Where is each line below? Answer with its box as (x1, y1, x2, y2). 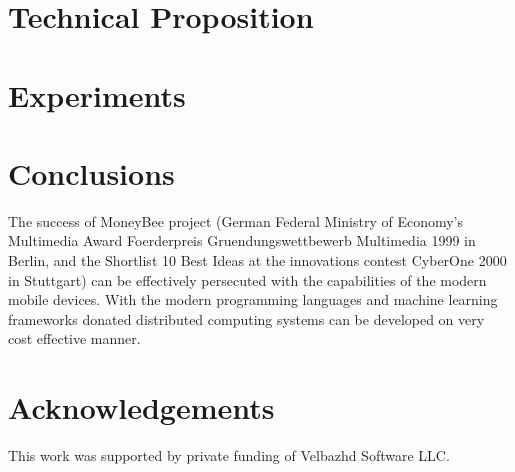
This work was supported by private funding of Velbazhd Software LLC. (8, 445, 450, 466)
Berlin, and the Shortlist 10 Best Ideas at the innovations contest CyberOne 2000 (8, 250, 507, 271)
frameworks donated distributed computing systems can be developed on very (8, 308, 485, 329)
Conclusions (8, 152, 175, 193)
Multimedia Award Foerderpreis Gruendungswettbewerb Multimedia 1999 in (8, 230, 476, 251)
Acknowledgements (8, 387, 275, 428)
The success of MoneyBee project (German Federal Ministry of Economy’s (8, 210, 464, 231)
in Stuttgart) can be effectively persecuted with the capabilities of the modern (8, 269, 487, 290)
